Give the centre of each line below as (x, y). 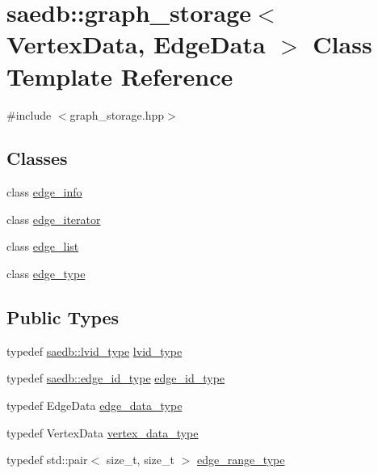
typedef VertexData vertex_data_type (103, 432)
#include (29, 114)
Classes (37, 158)
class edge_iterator (54, 219)
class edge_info (44, 192)
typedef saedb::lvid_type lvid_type (94, 351)
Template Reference (120, 76)
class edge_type (46, 274)
